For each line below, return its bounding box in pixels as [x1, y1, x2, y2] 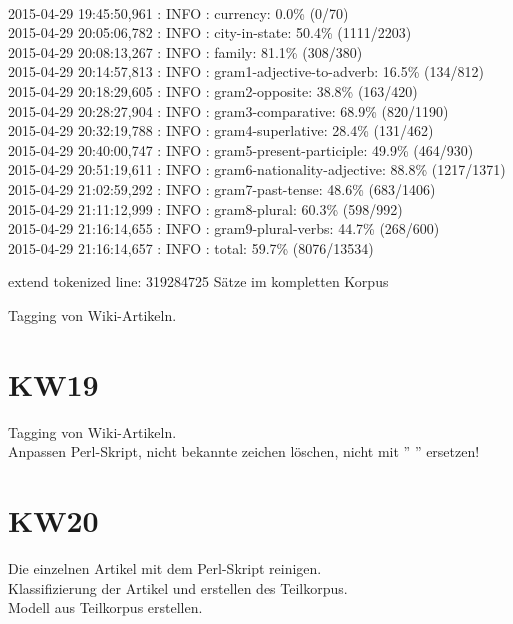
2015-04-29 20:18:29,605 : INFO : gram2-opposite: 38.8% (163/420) [8, 80, 418, 101]
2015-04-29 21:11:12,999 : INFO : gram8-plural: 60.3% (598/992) [8, 198, 403, 219]
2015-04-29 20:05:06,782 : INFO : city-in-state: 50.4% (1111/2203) [8, 22, 412, 43]
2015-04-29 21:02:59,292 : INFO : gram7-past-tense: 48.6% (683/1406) [8, 178, 436, 199]
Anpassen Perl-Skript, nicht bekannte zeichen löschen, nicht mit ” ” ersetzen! [8, 441, 480, 462]
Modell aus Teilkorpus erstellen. [8, 597, 203, 618]
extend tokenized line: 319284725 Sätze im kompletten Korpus [8, 271, 389, 292]
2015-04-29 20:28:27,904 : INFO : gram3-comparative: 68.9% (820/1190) [8, 100, 449, 121]
